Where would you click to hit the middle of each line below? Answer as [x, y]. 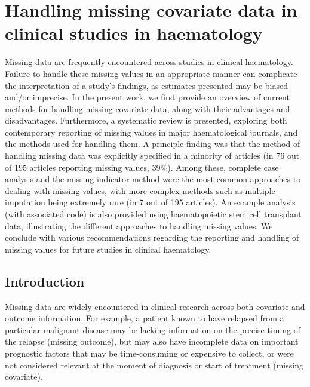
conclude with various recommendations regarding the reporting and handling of [152, 237]
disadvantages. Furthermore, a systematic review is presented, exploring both [146, 120]
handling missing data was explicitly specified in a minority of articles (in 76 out [152, 156]
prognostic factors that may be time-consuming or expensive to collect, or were [149, 353]
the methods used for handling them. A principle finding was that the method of [153, 144]
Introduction [45, 281]
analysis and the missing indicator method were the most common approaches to [153, 179]
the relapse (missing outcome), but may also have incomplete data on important [152, 341]
